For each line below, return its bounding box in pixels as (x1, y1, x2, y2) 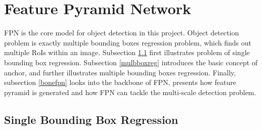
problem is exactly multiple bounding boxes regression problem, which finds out (4, 37, 252, 48)
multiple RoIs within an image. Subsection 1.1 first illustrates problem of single (4, 47, 250, 58)
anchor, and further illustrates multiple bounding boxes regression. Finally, (4, 67, 236, 77)
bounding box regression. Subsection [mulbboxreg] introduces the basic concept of (4, 57, 258, 67)
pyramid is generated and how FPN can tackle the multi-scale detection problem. (4, 86, 256, 97)
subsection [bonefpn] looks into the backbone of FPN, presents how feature (4, 77, 237, 88)
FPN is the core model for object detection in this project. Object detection (4, 27, 239, 38)
